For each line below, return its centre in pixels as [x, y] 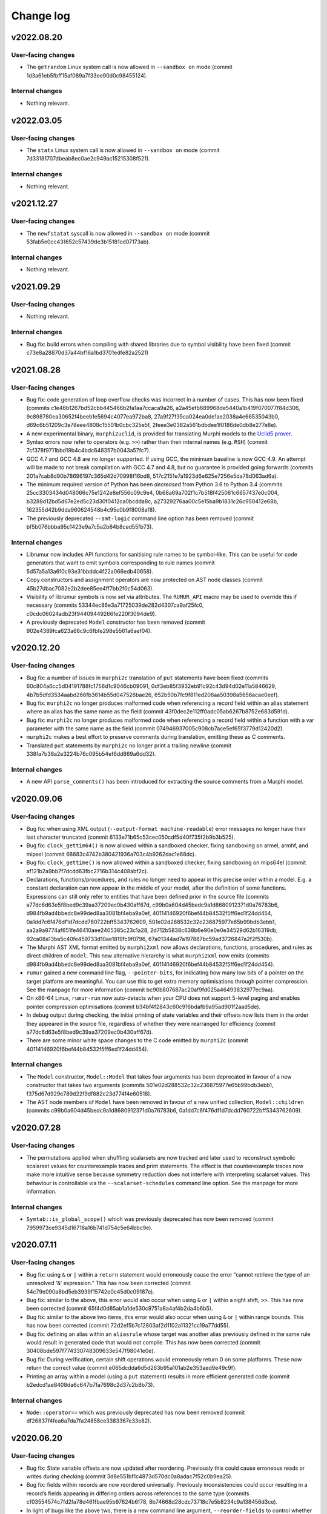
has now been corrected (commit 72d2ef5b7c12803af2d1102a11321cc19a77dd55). [128, 1326]
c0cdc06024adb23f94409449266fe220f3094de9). [91, 613]
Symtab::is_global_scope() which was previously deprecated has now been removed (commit [150, 1219]
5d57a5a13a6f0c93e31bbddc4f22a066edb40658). [90, 571]
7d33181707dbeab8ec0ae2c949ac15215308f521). [88, 159]
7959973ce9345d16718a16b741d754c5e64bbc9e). [89, 1228]
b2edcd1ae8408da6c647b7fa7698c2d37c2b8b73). [90, 1384]
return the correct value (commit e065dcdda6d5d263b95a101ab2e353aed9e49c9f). [132, 1368]
